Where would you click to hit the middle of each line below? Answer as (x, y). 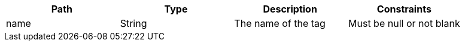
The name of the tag (280, 23)
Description (290, 9)
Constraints (404, 9)
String (133, 23)
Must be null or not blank (404, 23)
